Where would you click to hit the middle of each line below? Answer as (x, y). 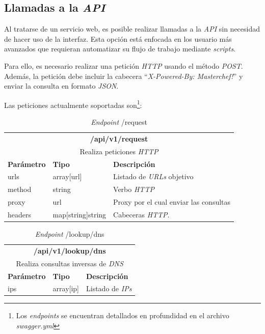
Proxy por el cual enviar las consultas (172, 202)
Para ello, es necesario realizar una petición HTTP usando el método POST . (124, 65)
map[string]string (79, 214)
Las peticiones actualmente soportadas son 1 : (73, 104)
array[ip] (66, 288)
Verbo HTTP (134, 189)
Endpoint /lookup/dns (70, 234)
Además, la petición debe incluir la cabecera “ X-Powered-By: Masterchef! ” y (124, 76)
